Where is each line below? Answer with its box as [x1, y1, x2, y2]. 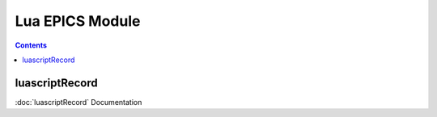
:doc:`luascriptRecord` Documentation [15, 97, 142, 107]
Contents [15, 40, 48, 50]
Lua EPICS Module [15, 12, 141, 30]
